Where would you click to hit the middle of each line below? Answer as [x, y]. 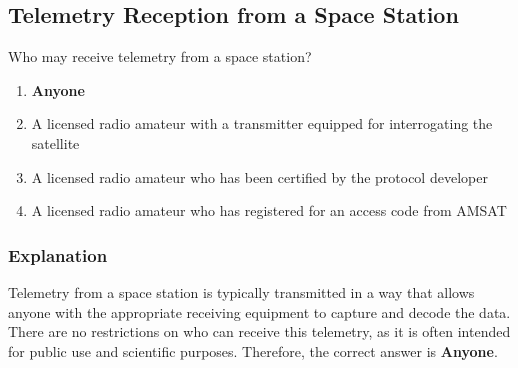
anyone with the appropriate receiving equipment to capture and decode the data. [259, 311]
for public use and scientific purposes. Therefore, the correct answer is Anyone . [253, 350]
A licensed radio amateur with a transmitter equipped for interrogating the [262, 123]
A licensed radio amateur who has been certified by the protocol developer [259, 176]
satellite [55, 142]
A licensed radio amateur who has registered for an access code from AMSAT [269, 210]
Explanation [58, 254]
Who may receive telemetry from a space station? [160, 56]
